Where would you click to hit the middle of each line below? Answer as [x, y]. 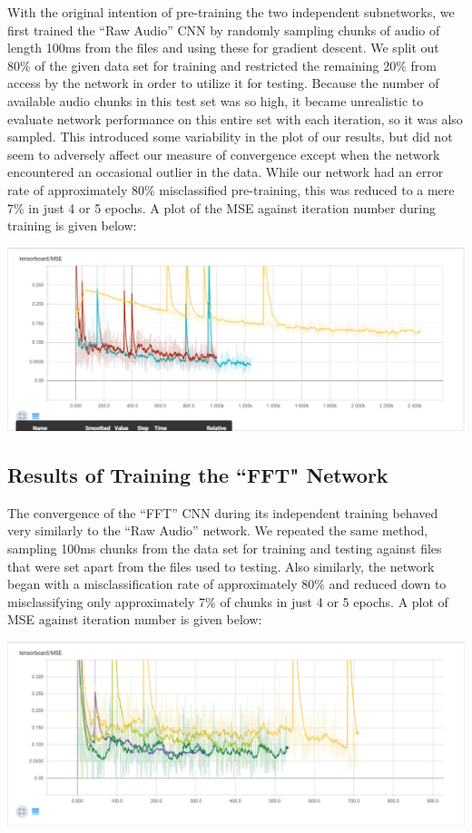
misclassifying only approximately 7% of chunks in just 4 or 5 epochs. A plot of [228, 601]
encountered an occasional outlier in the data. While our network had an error [226, 172]
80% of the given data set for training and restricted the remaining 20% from [222, 65]
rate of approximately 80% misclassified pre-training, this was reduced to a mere [231, 189]
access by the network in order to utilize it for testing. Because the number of [223, 83]
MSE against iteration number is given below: [135, 619]
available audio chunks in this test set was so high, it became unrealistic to [216, 100]
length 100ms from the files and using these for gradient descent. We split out [223, 48]
